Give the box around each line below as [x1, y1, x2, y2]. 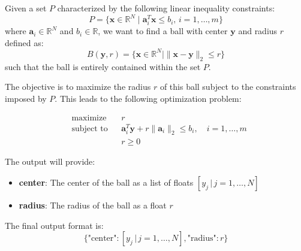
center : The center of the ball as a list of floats [19, 176, 194, 189]
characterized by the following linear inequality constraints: [57, 2, 275, 14]
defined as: [5, 36, 44, 49]
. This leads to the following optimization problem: [55, 92, 242, 104]
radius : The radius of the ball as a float [19, 199, 167, 211]
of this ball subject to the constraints [159, 80, 296, 93]
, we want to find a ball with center [98, 25, 228, 37]
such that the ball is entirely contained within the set [5, 60, 201, 72]
